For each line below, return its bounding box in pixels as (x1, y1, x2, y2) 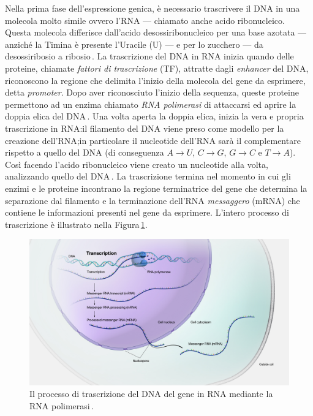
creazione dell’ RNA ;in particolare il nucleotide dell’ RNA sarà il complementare (5, 134, 301, 146)
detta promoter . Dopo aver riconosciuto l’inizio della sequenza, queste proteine (5, 86, 299, 99)
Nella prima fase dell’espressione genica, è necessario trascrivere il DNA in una (5, 2, 300, 14)
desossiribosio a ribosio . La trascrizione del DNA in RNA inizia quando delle (5, 50, 294, 62)
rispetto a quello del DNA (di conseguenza (5, 146, 164, 159)
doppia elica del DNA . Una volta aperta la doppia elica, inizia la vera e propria (5, 110, 304, 123)
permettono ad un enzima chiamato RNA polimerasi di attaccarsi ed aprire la (5, 97, 296, 110)
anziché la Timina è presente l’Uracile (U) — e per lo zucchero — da (5, 37, 263, 50)
